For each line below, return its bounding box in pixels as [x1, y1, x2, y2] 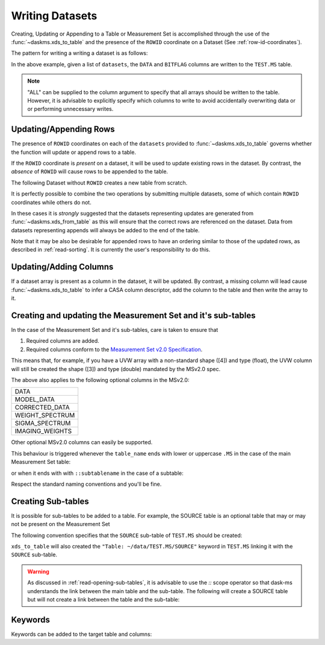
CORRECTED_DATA [14, 403, 70, 411]
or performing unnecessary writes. [27, 106, 114, 113]
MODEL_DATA [14, 395, 55, 404]
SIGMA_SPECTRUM [14, 419, 71, 428]
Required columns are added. [26, 337, 99, 345]
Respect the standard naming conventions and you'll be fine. [11, 480, 162, 488]
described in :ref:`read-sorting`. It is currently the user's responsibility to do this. [11, 246, 211, 253]
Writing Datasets [11, 9, 97, 22]
